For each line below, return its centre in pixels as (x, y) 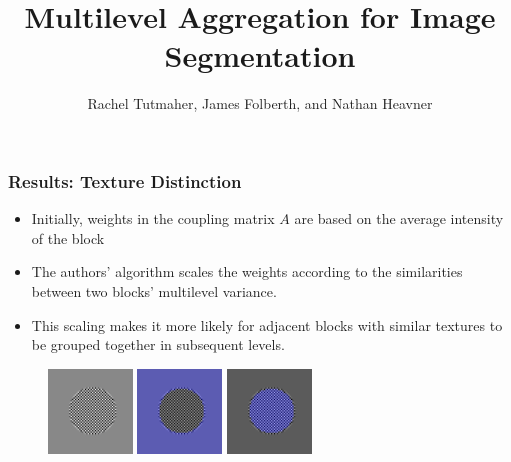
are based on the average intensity (399, 218)
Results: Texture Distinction (125, 180)
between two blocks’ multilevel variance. (154, 290)
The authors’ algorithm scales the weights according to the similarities (247, 271)
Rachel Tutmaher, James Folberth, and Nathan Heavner (260, 103)
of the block (68, 237)
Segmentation (260, 55)
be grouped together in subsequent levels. (158, 344)
